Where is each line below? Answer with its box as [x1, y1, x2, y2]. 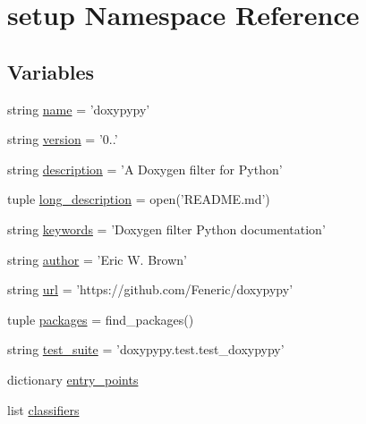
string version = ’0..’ [7, 130, 118, 148]
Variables [7, 57, 95, 85]
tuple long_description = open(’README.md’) [7, 190, 270, 208]
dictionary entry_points [7, 369, 139, 388]
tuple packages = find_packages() [7, 310, 194, 328]
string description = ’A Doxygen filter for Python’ [7, 159, 283, 178]
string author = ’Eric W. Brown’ [7, 250, 187, 268]
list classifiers [7, 400, 80, 419]
